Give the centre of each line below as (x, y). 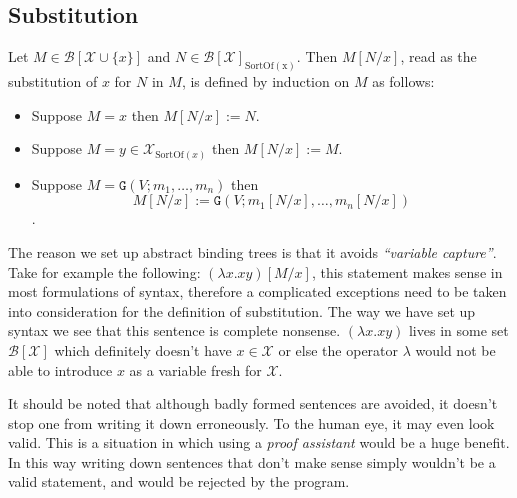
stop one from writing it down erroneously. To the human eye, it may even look (251, 422)
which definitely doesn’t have (143, 349)
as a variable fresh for (195, 369)
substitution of (53, 81)
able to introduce (60, 369)
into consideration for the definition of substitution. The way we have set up (242, 310)
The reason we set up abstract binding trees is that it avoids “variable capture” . (252, 251)
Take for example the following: (104, 271)
